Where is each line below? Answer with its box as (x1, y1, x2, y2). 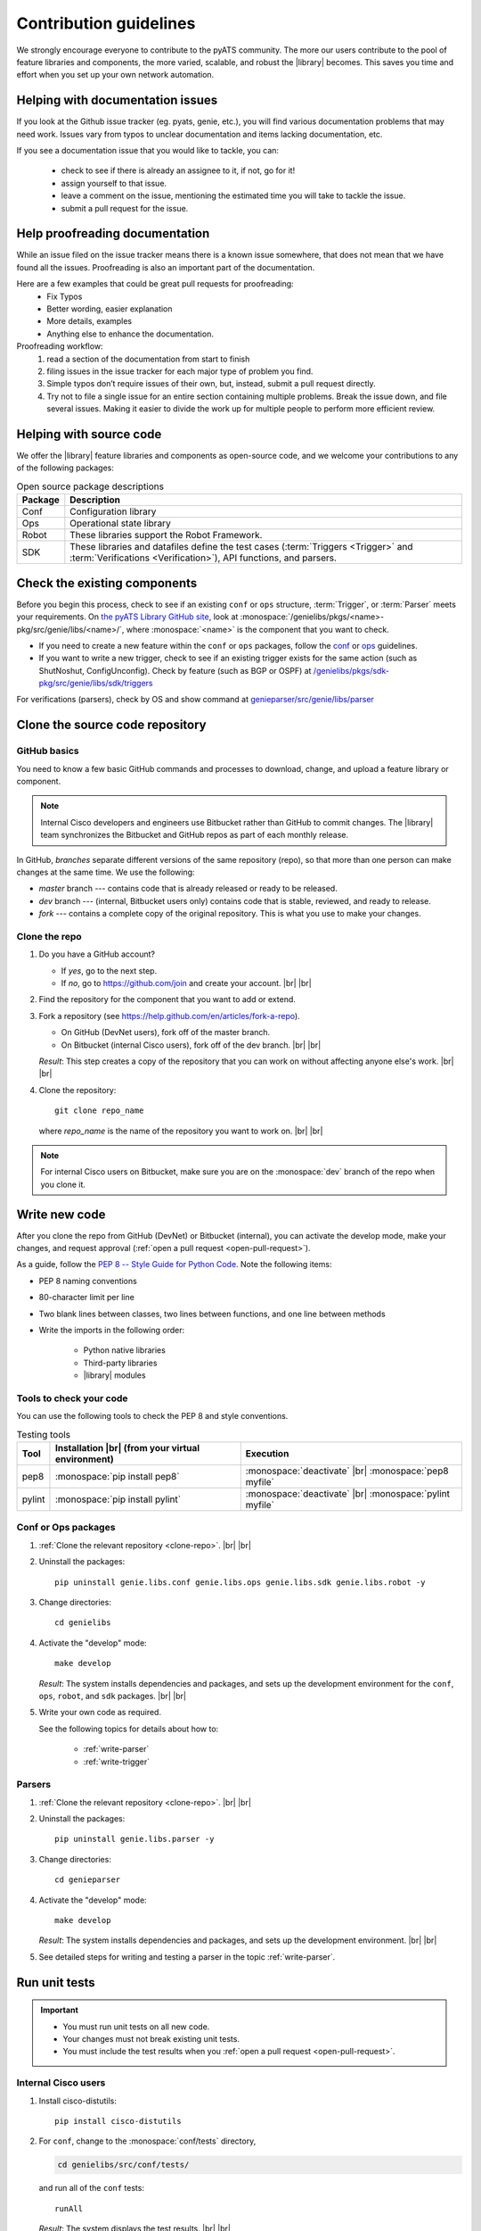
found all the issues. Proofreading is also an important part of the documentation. (16, 261, 315, 272)
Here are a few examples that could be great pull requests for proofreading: (16, 278, 294, 289)
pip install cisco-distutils (54, 2116, 182, 2126)
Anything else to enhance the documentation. (46, 328, 214, 339)
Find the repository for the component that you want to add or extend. (38, 994, 296, 1005)
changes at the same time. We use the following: (16, 867, 195, 877)
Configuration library (69, 505, 157, 518)
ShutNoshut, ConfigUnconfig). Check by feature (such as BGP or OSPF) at (38, 665, 312, 676)
